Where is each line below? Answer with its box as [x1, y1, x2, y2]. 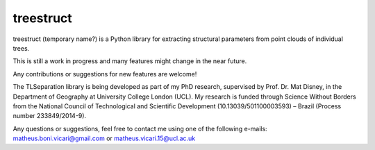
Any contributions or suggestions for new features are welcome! [12, 69, 197, 78]
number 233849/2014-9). [12, 112, 87, 120]
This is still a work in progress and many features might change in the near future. [12, 57, 247, 65]
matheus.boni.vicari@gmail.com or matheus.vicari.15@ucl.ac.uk [12, 134, 196, 142]
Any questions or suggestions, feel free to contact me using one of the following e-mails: [12, 124, 267, 133]
